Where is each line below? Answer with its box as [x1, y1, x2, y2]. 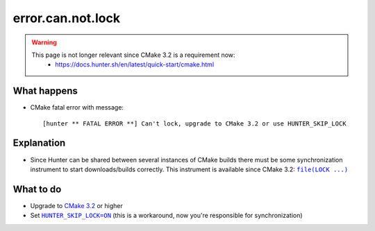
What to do [12, 183, 62, 195]
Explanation [12, 137, 66, 149]
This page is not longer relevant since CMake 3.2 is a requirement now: [31, 51, 235, 59]
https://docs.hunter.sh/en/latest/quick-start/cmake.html [55, 60, 215, 69]
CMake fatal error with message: [30, 103, 124, 112]
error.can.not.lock [12, 10, 121, 26]
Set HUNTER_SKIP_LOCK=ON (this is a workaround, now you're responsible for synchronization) [30, 212, 303, 220]
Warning [31, 38, 57, 46]
